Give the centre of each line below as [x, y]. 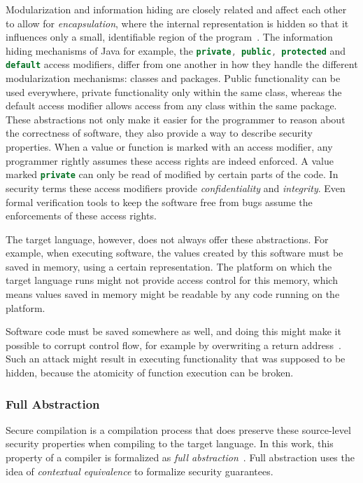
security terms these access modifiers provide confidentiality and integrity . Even [176, 188]
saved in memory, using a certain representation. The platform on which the [169, 266]
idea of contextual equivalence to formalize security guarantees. [140, 471]
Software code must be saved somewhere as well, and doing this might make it [173, 331]
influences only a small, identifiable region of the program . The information [169, 37]
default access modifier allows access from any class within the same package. [171, 106]
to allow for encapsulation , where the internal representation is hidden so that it [177, 23]
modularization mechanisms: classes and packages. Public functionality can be [173, 78]
